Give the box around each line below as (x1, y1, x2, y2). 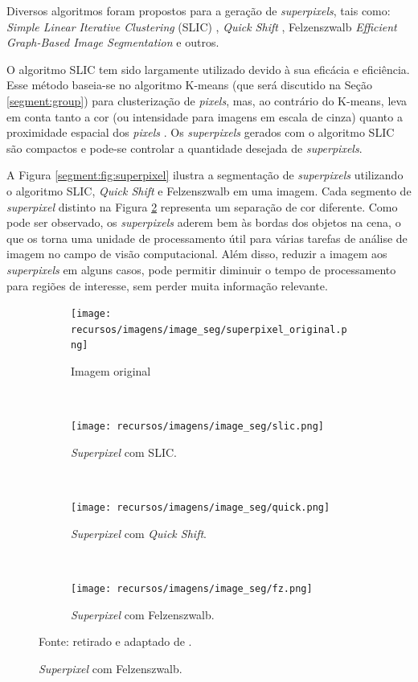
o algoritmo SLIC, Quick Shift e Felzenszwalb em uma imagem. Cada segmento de (6, 182, 412, 199)
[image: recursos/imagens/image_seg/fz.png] (71, 582, 313, 594)
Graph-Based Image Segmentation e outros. (6, 34, 219, 51)
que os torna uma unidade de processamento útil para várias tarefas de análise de (6, 229, 408, 246)
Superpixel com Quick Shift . (71, 524, 207, 541)
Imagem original (71, 363, 151, 380)
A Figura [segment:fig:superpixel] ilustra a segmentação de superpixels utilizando (6, 166, 404, 183)
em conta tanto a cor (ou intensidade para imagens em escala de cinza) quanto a (6, 108, 403, 125)
